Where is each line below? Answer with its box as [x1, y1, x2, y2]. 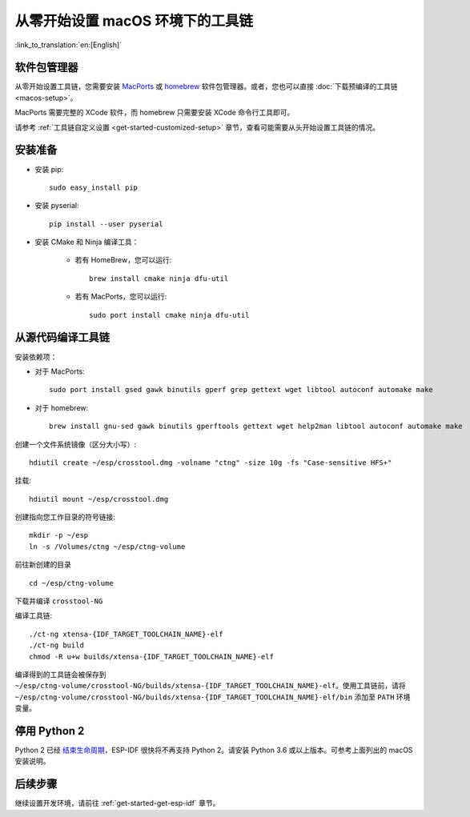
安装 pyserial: [34, 201, 79, 210]
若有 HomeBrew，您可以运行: [74, 255, 172, 265]
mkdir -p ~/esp [29, 531, 89, 540]
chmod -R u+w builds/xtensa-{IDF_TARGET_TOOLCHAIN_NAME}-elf [29, 652, 274, 661]
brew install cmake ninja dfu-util [89, 274, 229, 283]
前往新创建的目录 [14, 560, 71, 570]
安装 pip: [34, 164, 64, 174]
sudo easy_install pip [49, 182, 139, 192]
